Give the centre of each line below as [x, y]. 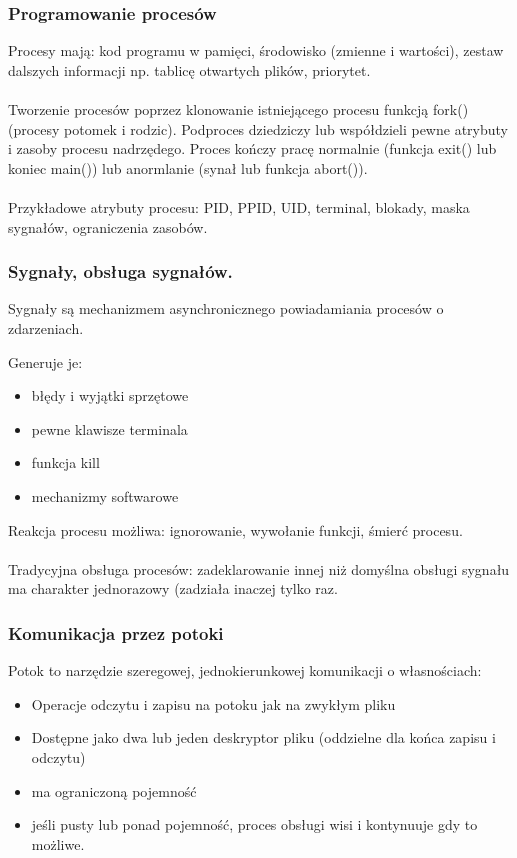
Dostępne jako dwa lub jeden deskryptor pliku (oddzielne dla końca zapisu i [263, 737]
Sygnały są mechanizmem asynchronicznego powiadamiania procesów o [226, 308]
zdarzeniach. [46, 327]
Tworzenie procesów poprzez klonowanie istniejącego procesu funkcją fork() [238, 109]
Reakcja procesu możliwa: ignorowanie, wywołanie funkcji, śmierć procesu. [235, 529]
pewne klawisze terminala [109, 428]
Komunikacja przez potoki [116, 632]
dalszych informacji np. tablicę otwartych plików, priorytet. [189, 69]
